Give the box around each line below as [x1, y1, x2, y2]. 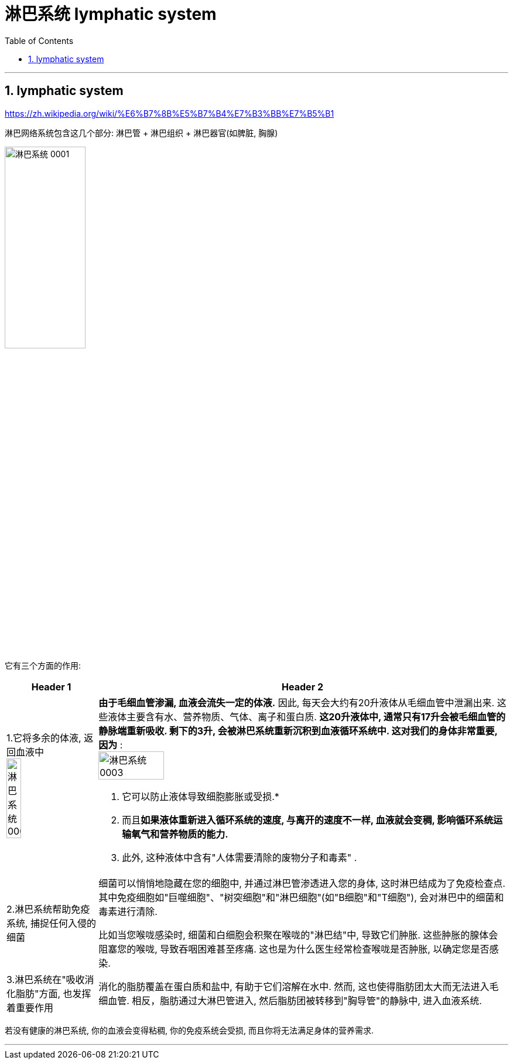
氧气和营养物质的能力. [131, 828, 228, 841]
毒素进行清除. [98, 906, 158, 918]
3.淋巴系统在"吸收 [6, 974, 85, 986]
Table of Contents [5, 35, 74, 46]
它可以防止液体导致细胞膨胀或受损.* [122, 791, 279, 803]
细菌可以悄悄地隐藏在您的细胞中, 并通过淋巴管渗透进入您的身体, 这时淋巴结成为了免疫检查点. [98, 877, 505, 890]
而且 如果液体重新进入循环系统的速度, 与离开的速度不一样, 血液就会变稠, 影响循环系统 [122, 814, 494, 826]
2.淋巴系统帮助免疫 [6, 903, 90, 916]
